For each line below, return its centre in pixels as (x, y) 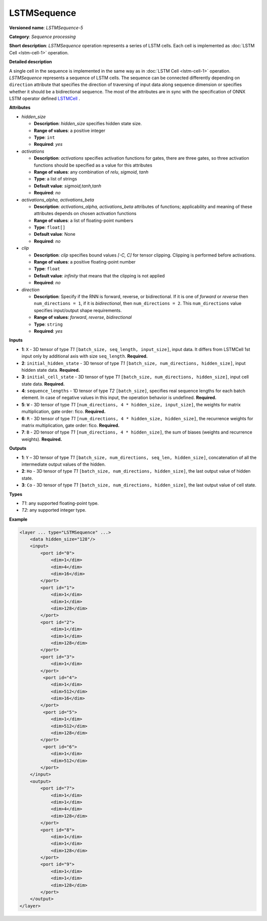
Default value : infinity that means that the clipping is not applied (99, 276)
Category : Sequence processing (43, 37)
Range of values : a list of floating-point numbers (84, 220)
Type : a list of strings (56, 179)
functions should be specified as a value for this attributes (93, 165)
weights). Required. (42, 439)
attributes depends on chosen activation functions (85, 214)
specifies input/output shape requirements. (78, 310)
